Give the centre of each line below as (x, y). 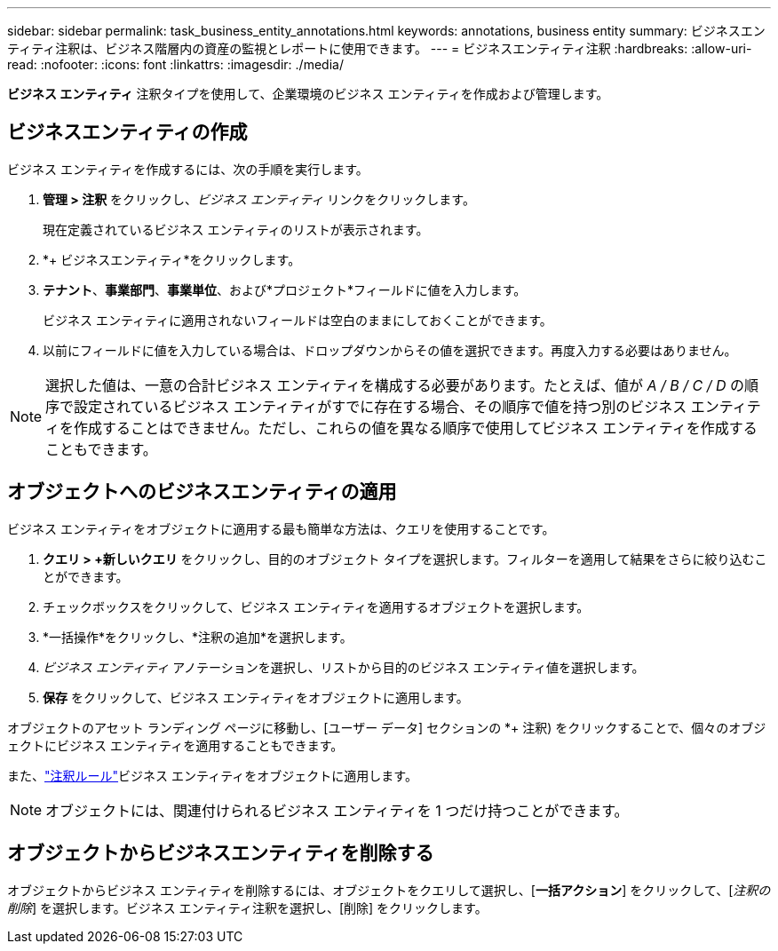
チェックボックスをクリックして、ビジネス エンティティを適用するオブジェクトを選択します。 (316, 606)
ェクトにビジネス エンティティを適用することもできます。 (175, 745)
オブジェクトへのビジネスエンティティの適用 (202, 492)
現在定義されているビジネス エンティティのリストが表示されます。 (236, 229)
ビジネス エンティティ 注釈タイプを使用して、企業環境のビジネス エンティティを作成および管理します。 (308, 94)
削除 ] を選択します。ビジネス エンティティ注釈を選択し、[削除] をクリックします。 (247, 907)
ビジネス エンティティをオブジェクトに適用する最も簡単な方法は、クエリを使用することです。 (281, 528)
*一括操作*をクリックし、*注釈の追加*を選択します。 (198, 637)
